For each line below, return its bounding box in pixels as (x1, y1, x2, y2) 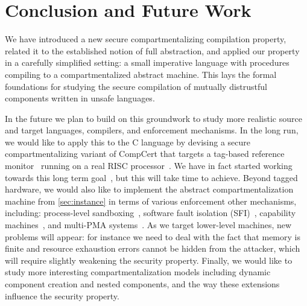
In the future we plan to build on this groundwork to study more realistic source (5, 112, 302, 124)
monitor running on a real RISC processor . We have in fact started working (5, 159, 293, 172)
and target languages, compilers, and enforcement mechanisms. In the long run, (5, 124, 299, 136)
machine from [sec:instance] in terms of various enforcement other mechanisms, (5, 194, 297, 207)
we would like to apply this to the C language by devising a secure (5, 135, 251, 148)
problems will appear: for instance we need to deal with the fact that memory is (5, 230, 300, 243)
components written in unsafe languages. (5, 92, 155, 104)
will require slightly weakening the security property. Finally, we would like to (5, 253, 293, 266)
